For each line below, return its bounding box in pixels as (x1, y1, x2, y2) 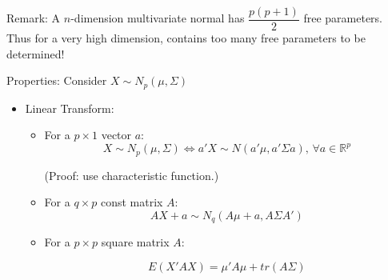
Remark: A (6, 10, 61, 26)
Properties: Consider (6, 72, 107, 89)
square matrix (101, 234, 170, 250)
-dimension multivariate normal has (70, 10, 245, 26)
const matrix (100, 194, 163, 210)
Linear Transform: (25, 99, 114, 116)
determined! (6, 45, 65, 62)
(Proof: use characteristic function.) (44, 166, 219, 183)
